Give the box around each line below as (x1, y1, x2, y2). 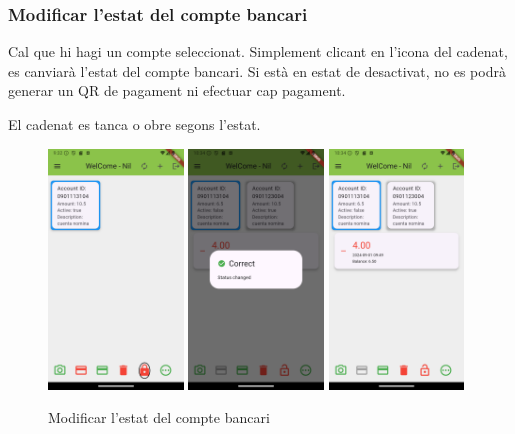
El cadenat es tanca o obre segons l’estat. (8, 114, 261, 134)
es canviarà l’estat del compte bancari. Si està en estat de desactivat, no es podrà (8, 60, 506, 81)
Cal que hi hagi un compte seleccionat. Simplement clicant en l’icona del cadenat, (8, 41, 508, 62)
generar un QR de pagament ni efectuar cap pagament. (8, 80, 346, 101)
